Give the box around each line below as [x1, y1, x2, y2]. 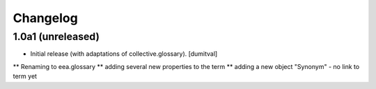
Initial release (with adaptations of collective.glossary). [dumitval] [30, 50, 218, 58]
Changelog [13, 10, 78, 26]
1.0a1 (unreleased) [13, 30, 100, 43]
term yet [13, 72, 38, 81]
